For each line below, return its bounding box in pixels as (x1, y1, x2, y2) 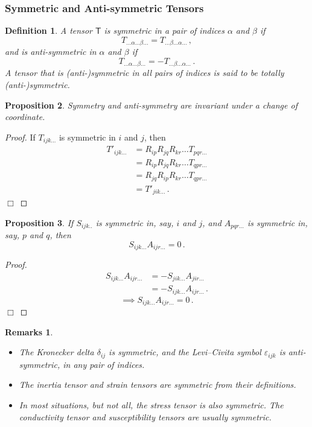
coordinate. (5, 110, 45, 123)
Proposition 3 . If (5, 216, 74, 229)
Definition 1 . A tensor (5, 24, 92, 37)
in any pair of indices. (63, 358, 145, 370)
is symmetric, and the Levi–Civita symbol (109, 346, 261, 358)
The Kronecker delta (19, 346, 94, 358)
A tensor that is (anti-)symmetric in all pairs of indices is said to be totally (5, 66, 284, 79)
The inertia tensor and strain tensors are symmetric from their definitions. (19, 378, 296, 391)
